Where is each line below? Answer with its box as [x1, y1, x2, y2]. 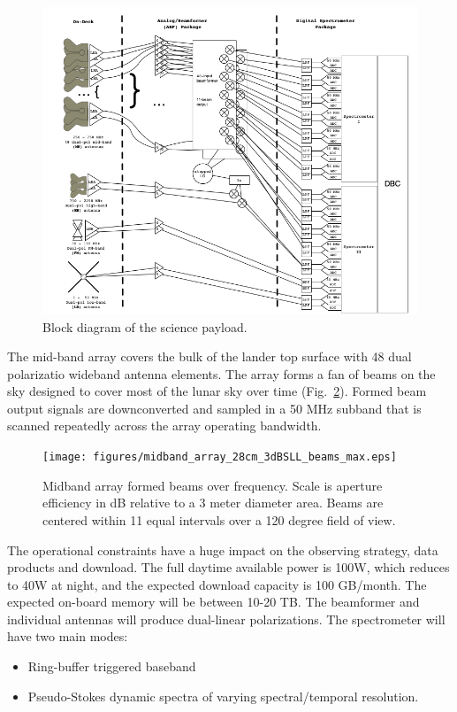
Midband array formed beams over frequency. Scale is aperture [42, 476, 383, 494]
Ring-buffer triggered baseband [27, 657, 196, 676]
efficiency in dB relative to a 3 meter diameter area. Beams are [42, 493, 384, 512]
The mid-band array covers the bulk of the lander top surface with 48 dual [7, 347, 412, 366]
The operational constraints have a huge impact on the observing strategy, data [7, 540, 438, 559]
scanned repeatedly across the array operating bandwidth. [7, 416, 322, 435]
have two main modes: [7, 627, 128, 646]
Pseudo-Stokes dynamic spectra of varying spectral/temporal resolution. [27, 686, 419, 705]
